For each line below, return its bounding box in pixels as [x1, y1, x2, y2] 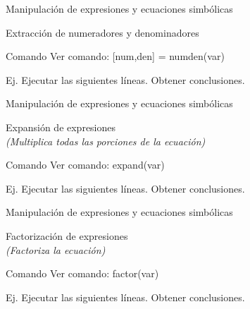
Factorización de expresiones [6, 228, 128, 243]
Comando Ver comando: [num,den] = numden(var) [6, 49, 225, 63]
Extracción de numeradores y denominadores [6, 25, 199, 40]
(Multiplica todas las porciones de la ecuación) [6, 133, 206, 148]
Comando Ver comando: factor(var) [6, 266, 159, 281]
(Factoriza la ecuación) [6, 242, 106, 257]
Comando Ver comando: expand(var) [6, 157, 165, 172]
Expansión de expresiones [6, 119, 116, 134]
